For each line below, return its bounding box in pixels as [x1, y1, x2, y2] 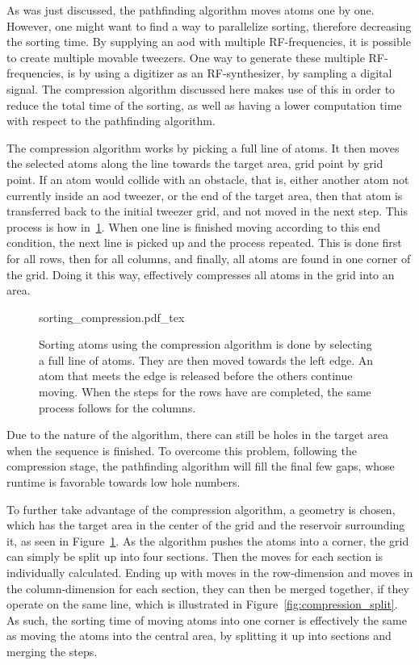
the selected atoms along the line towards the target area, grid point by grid [6, 155, 383, 172]
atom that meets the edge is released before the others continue [39, 367, 353, 384]
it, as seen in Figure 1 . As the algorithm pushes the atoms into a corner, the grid [6, 532, 409, 549]
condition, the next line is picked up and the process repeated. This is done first [6, 234, 402, 251]
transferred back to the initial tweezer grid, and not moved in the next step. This [6, 203, 409, 220]
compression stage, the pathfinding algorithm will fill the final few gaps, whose [6, 458, 395, 475]
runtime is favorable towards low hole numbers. [6, 474, 241, 491]
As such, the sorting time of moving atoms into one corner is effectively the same [6, 611, 407, 628]
